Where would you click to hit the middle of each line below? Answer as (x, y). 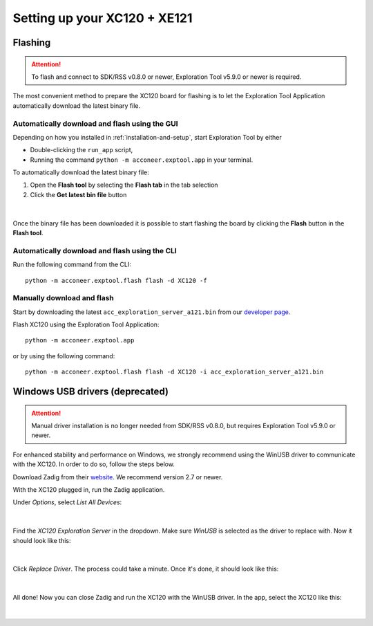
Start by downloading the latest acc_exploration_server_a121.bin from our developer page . (152, 312)
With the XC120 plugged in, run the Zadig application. (89, 489)
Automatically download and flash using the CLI (95, 250)
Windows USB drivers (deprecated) (91, 392)
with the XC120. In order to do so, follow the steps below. (94, 464)
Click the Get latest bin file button (78, 194)
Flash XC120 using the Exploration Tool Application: (86, 324)
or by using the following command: (64, 356)
